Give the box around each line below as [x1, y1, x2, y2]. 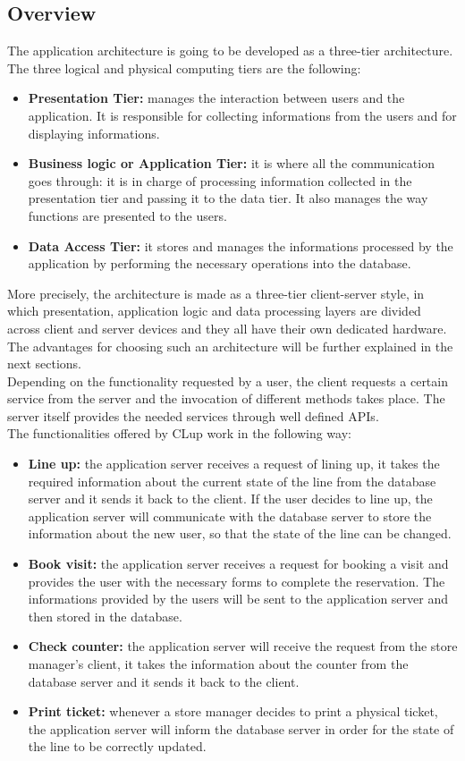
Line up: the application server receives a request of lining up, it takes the [28, 454, 440, 473]
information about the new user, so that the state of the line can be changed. [28, 524, 452, 543]
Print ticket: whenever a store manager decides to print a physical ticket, [28, 702, 438, 721]
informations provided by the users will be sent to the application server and [28, 589, 449, 608]
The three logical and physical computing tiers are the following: [7, 58, 361, 77]
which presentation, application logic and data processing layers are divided [7, 301, 421, 320]
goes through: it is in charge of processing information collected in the [28, 171, 412, 190]
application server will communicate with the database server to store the [28, 506, 432, 525]
